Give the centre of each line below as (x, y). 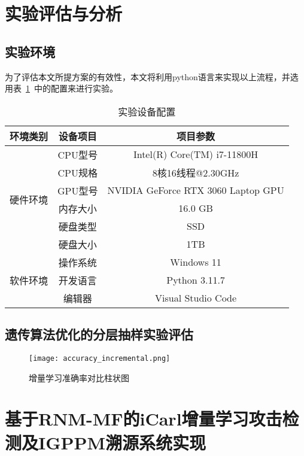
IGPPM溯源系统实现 (122, 442)
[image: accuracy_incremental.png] (100, 358)
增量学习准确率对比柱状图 (79, 377)
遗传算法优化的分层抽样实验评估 (99, 334)
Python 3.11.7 (196, 280)
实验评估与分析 (64, 13)
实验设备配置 (147, 111)
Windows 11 (196, 262)
